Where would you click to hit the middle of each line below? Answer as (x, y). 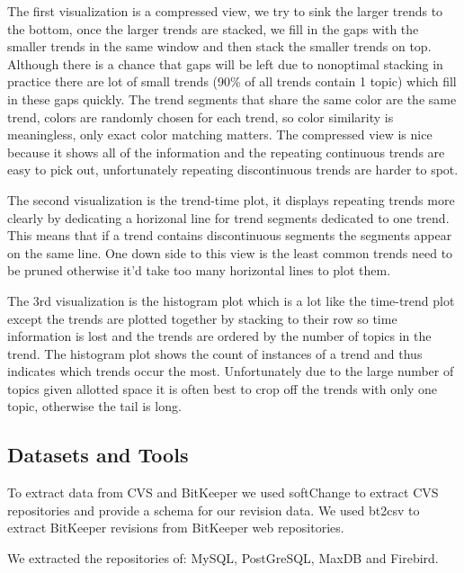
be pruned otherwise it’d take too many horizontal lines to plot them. (199, 270)
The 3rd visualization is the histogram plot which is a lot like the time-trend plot (231, 300)
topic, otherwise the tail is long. (94, 406)
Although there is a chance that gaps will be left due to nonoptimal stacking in (225, 63)
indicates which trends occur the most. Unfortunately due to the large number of (231, 371)
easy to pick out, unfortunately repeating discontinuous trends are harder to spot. (233, 170)
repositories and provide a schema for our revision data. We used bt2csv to (214, 510)
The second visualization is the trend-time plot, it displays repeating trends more (231, 199)
